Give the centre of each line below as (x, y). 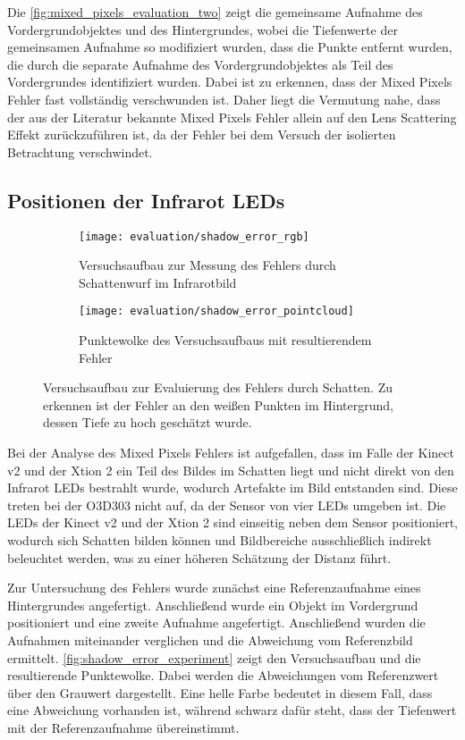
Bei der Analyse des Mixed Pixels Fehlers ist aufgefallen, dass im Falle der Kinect (231, 453)
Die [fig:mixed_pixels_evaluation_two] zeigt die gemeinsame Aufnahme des (215, 12)
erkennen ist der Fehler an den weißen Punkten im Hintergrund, (218, 404)
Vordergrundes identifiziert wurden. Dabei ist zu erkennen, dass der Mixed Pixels (230, 82)
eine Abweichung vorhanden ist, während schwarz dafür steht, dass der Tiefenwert (232, 710)
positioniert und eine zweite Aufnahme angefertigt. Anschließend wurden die (216, 622)
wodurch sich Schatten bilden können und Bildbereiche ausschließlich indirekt (220, 539)
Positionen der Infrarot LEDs (146, 200)
